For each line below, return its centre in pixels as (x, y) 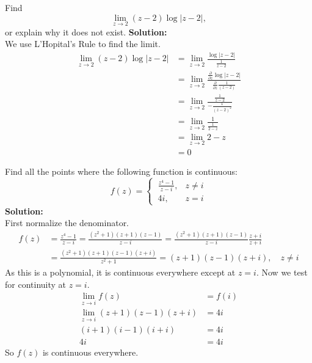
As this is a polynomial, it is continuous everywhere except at (120, 272)
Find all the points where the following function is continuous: (121, 171)
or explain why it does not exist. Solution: (86, 31)
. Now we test (282, 272)
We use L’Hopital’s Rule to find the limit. (83, 44)
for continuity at (36, 284)
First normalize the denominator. (67, 223)
